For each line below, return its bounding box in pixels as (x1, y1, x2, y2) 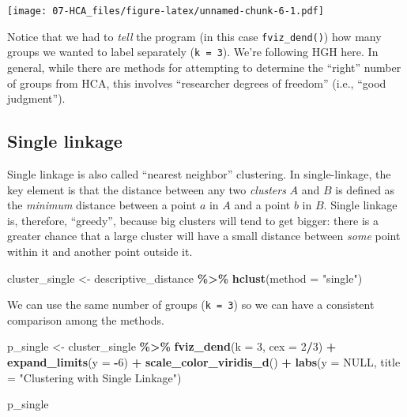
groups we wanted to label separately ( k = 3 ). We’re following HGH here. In (7, 43, 379, 60)
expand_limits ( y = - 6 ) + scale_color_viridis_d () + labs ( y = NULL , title (7, 353, 401, 370)
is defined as (335, 181, 395, 197)
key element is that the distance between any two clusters (7, 181, 286, 197)
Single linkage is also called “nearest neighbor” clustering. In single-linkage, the (7, 165, 391, 182)
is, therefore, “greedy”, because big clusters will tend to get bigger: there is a (7, 212, 379, 228)
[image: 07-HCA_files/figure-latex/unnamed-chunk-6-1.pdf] (7, 6, 324, 17)
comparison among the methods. (7, 311, 164, 328)
